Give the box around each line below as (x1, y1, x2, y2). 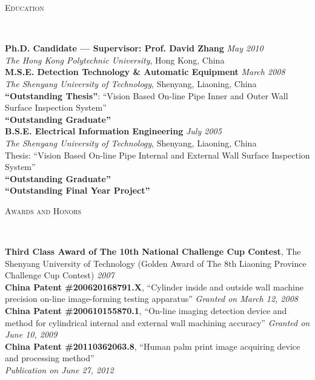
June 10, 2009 (5, 328, 58, 341)
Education (5, 1, 44, 13)
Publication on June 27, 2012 (5, 364, 114, 376)
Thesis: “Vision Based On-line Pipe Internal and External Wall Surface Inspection (5, 148, 310, 161)
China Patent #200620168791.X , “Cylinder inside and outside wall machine (5, 280, 303, 293)
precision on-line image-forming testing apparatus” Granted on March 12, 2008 (5, 292, 298, 305)
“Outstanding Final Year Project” (5, 184, 150, 197)
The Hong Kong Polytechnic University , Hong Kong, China (5, 53, 225, 66)
